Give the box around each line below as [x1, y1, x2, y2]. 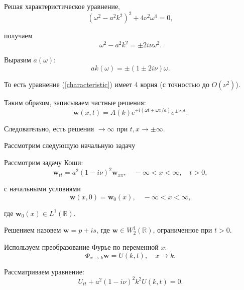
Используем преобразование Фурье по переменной [4, 241, 159, 252]
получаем [4, 30, 33, 41]
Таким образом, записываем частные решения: [4, 97, 146, 107]
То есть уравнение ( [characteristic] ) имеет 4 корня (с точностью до [4, 79, 209, 89]
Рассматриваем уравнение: [4, 266, 84, 276]
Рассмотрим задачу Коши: [4, 157, 83, 168]
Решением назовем [4, 225, 61, 235]
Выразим [4, 54, 31, 65]
